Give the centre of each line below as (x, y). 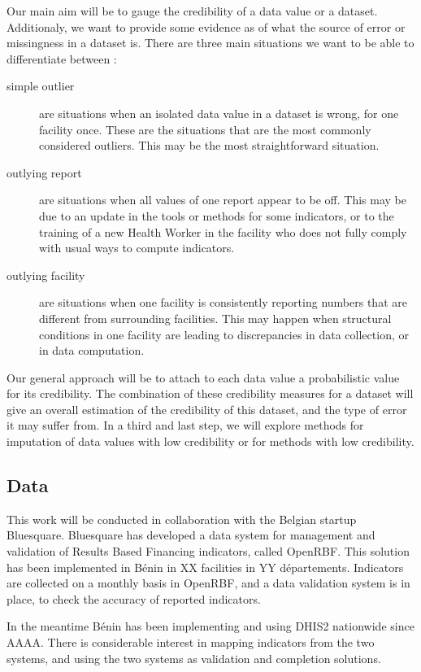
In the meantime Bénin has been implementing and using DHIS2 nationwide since (210, 626)
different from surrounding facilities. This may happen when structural (215, 318)
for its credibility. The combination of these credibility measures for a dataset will (210, 393)
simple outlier (41, 86)
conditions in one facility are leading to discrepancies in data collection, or (224, 334)
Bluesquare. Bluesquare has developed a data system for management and (191, 535)
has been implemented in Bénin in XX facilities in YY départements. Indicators (205, 567)
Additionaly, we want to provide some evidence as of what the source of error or (206, 26)
